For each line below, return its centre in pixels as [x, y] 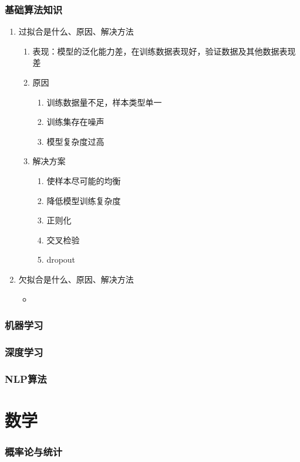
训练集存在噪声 [75, 122]
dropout [61, 259]
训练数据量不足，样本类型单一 [104, 102]
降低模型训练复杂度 [84, 200]
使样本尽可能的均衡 [84, 180]
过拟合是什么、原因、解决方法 [76, 31]
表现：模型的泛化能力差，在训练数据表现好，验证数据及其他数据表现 [164, 51]
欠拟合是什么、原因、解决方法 [76, 279]
